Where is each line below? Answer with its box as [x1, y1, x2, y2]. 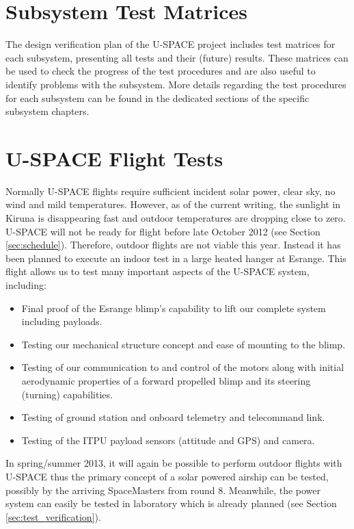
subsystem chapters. [5, 104, 90, 118]
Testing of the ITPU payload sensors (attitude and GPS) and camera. [21, 433, 315, 447]
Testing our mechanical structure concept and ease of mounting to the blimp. [21, 337, 346, 351]
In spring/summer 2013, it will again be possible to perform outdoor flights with [5, 456, 342, 470]
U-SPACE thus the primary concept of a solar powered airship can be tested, [5, 469, 329, 483]
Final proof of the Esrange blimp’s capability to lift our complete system [21, 300, 326, 315]
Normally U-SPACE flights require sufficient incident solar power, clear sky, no [5, 183, 336, 198]
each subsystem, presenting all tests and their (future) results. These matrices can [5, 50, 349, 64]
